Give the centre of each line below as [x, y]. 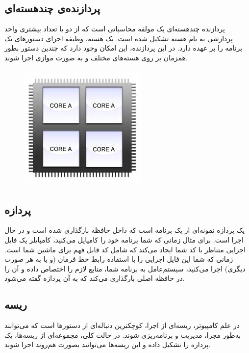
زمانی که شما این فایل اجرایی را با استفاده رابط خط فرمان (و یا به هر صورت [119, 259]
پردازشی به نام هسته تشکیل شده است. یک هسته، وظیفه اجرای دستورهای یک [119, 38]
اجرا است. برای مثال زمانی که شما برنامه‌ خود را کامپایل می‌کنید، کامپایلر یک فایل [124, 239]
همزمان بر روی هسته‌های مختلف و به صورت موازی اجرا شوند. [96, 57]
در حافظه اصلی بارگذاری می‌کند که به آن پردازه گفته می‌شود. [95, 278]
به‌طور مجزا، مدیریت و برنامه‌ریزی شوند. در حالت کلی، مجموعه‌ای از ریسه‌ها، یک [123, 335]
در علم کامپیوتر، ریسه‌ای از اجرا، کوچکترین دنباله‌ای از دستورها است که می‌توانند [122, 325]
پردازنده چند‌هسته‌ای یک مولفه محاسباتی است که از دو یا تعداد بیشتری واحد [115, 29]
